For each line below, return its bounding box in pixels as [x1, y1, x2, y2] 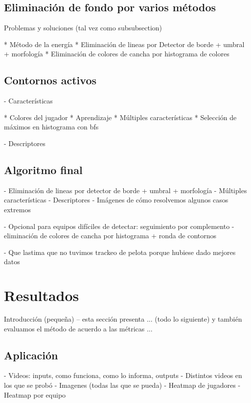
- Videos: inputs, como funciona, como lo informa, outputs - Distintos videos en [4, 370, 242, 380]
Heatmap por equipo [4, 389, 66, 400]
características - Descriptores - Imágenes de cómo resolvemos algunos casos [4, 195, 228, 205]
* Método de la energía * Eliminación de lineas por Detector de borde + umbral [4, 39, 245, 49]
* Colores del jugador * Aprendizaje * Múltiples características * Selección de [4, 112, 237, 122]
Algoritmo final [4, 162, 83, 177]
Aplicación [4, 347, 58, 362]
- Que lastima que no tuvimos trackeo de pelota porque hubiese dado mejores [4, 247, 236, 257]
